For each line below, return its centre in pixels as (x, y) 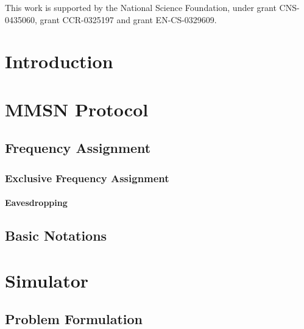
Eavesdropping (36, 203)
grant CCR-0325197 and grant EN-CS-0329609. (128, 19)
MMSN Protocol (77, 109)
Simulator (47, 280)
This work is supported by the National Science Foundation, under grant (141, 7)
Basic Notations (56, 235)
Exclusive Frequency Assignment (87, 178)
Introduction (59, 61)
